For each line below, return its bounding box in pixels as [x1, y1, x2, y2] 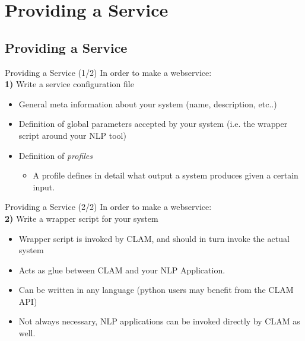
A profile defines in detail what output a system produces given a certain [33, 169, 298, 181]
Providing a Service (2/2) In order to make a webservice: [5, 200, 212, 213]
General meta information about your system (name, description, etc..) [18, 97, 277, 110]
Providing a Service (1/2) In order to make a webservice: [5, 66, 212, 78]
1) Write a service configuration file [5, 78, 134, 90]
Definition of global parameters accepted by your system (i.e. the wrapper [18, 117, 288, 130]
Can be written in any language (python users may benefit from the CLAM [18, 283, 294, 296]
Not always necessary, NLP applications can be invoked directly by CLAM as [18, 315, 300, 327]
